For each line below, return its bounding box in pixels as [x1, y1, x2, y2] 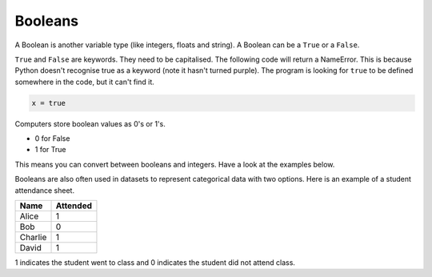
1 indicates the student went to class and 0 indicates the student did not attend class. [14, 258, 296, 267]
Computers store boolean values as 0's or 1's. [14, 118, 166, 128]
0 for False [34, 134, 70, 143]
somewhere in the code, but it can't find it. [14, 77, 155, 86]
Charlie [19, 232, 47, 243]
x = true [31, 98, 66, 107]
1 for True [34, 145, 66, 155]
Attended [55, 200, 92, 211]
